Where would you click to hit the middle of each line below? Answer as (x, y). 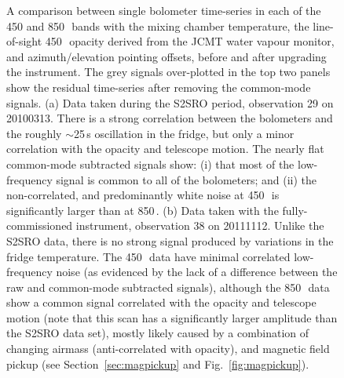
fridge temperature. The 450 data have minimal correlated (148, 256)
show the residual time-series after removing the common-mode (159, 87)
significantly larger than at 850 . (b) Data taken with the (143, 210)
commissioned (40, 225)
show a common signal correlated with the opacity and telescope (161, 302)
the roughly (34, 133)
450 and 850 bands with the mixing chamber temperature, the (158, 25)
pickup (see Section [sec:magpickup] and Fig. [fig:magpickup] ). (158, 363)
